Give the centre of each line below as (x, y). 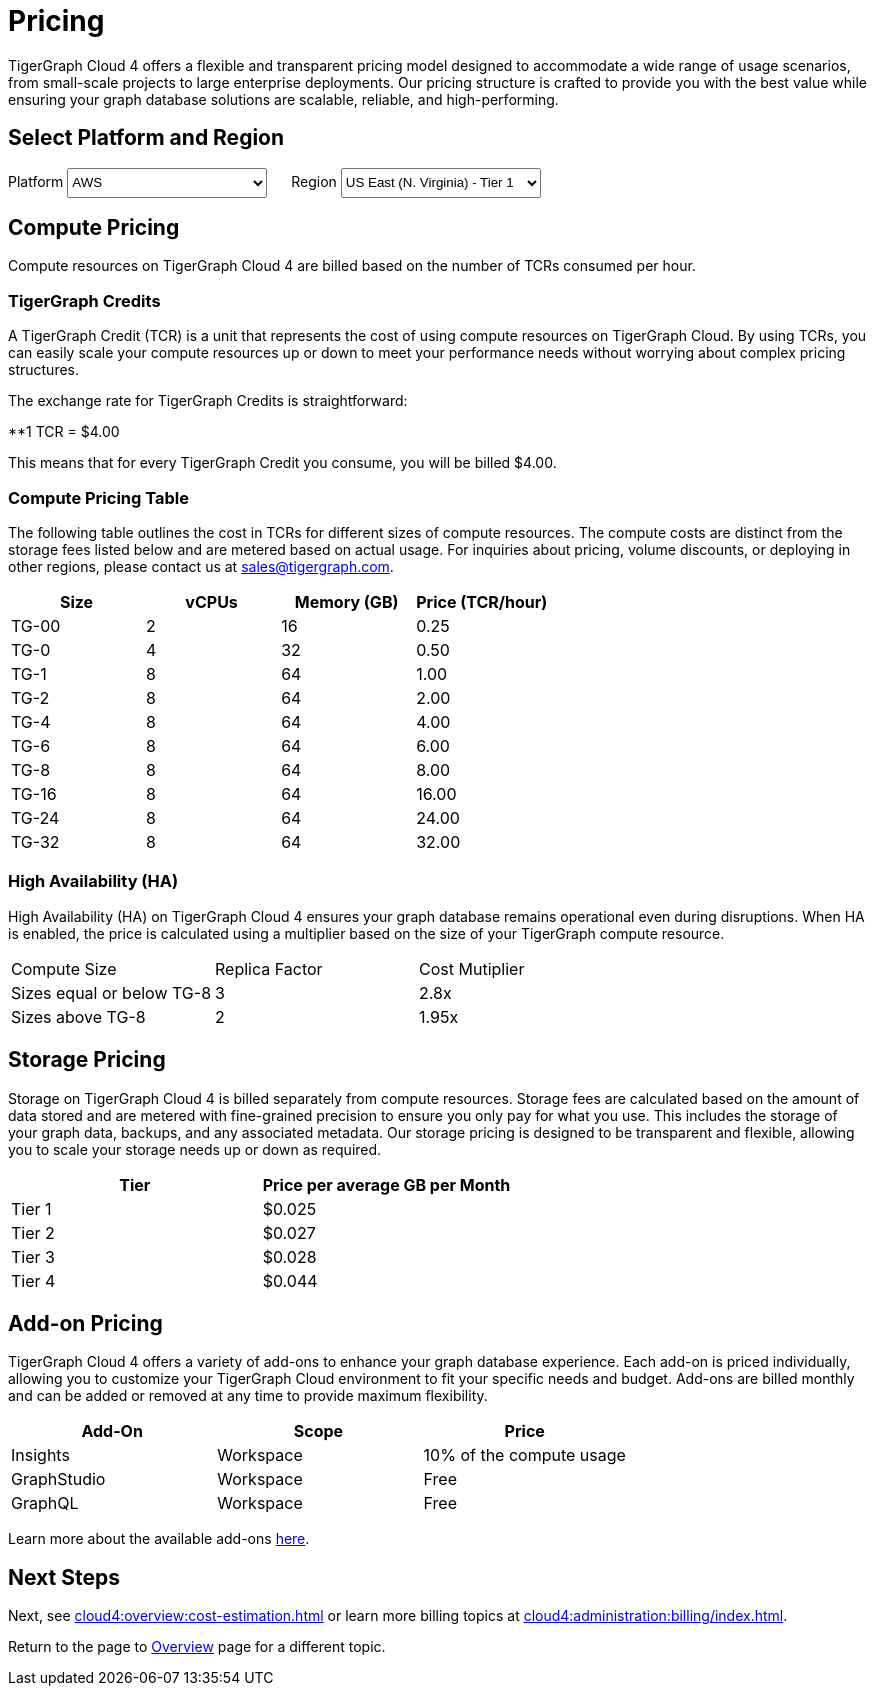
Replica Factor (269, 968)
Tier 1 (31, 1208)
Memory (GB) (346, 601)
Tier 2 (33, 1232)
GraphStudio (58, 1479)
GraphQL (45, 1503)
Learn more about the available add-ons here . (159, 1539)
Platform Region (172, 182)
